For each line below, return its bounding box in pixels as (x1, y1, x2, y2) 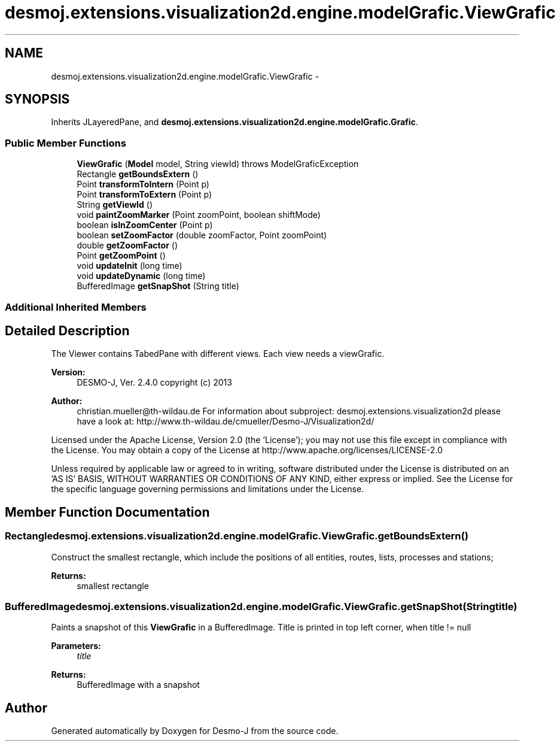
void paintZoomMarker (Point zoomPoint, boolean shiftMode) (77, 210, 321, 220)
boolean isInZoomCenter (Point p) (77, 220, 213, 231)
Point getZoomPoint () (77, 250, 166, 261)
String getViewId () (77, 199, 153, 210)
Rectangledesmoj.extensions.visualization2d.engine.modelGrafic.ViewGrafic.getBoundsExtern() (5, 530, 468, 542)
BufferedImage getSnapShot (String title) (77, 281, 239, 292)
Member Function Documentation (5, 504, 210, 520)
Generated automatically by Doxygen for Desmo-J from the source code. (51, 726, 339, 736)
